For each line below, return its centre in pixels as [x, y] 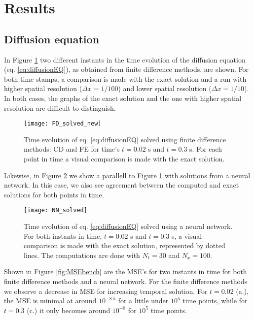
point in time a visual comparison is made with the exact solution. [124, 158]
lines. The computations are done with [82, 255]
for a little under [143, 301]
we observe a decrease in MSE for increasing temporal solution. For [106, 291]
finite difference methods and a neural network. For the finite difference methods [126, 281]
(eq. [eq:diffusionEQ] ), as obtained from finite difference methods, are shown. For [126, 69]
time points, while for [215, 301]
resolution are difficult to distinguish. [60, 108]
